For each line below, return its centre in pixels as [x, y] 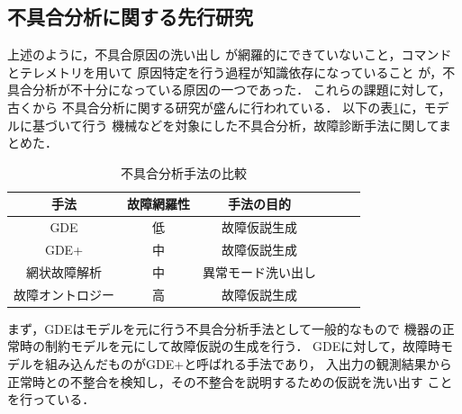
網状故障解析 [64, 271]
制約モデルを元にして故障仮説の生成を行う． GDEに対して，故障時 [242, 346]
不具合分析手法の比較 [184, 172]
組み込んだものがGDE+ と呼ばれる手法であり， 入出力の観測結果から [248, 364]
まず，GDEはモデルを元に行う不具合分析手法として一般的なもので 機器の [225, 328]
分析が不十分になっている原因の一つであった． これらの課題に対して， [241, 90]
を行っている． [51, 399]
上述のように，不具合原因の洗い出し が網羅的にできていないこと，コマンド [230, 54]
